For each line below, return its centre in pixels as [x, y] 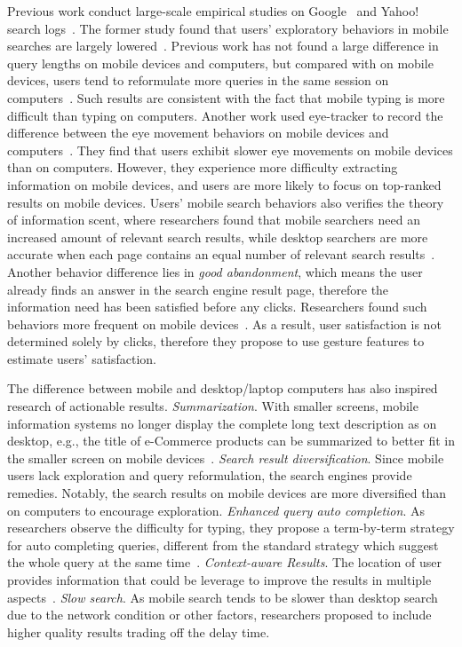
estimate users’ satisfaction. [82, 358]
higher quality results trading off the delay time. [139, 631]
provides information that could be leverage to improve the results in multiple [219, 580]
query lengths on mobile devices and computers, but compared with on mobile [220, 63]
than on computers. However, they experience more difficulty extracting [203, 167]
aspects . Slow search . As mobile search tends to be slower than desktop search [223, 597]
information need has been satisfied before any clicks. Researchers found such [217, 307]
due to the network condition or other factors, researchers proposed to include [219, 615]
